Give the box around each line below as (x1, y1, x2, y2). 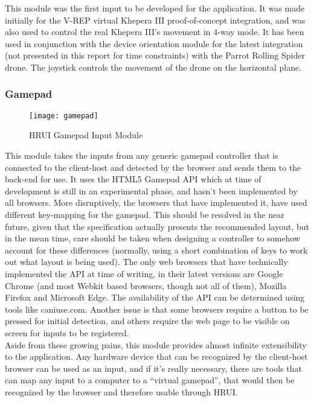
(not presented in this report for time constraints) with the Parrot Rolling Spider (5, 49, 305, 62)
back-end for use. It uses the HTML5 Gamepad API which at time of (5, 173, 261, 185)
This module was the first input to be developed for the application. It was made (5, 2, 305, 14)
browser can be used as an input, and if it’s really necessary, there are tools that (5, 362, 302, 374)
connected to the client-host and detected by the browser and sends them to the (5, 161, 301, 173)
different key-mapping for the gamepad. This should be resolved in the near (5, 208, 284, 220)
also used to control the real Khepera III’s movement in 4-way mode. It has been (5, 25, 304, 38)
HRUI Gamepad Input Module (29, 129, 143, 141)
